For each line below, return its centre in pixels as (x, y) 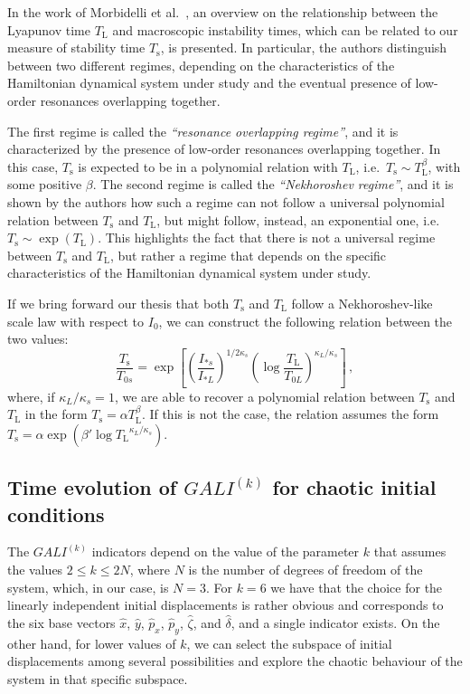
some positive (45, 184)
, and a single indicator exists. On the (335, 622)
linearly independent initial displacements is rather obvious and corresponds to (226, 605)
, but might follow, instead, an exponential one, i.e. (298, 219)
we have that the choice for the (357, 587)
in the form (56, 414)
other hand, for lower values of (92, 643)
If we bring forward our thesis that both (118, 303)
